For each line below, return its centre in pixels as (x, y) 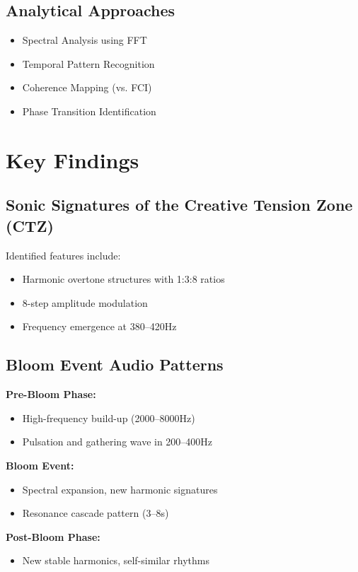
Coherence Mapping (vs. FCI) (87, 87)
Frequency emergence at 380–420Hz (99, 326)
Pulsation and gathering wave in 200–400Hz (117, 442)
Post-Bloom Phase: (53, 536)
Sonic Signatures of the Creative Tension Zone (179, 205)
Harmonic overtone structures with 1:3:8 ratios (123, 279)
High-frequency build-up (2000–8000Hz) (109, 418)
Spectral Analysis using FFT (85, 40)
